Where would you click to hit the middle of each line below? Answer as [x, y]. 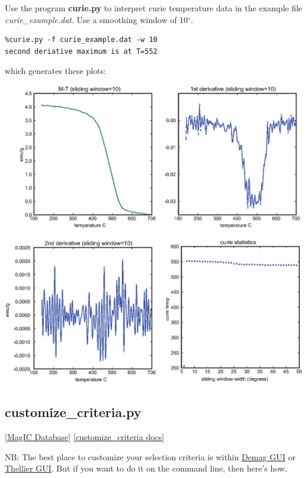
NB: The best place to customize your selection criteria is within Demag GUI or [150, 456]
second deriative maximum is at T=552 [81, 51]
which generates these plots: [55, 71]
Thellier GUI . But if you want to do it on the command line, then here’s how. [146, 468]
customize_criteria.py [73, 412]
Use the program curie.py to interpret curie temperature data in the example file [154, 8]
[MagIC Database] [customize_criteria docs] [85, 437]
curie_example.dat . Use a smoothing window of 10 [97, 19]
